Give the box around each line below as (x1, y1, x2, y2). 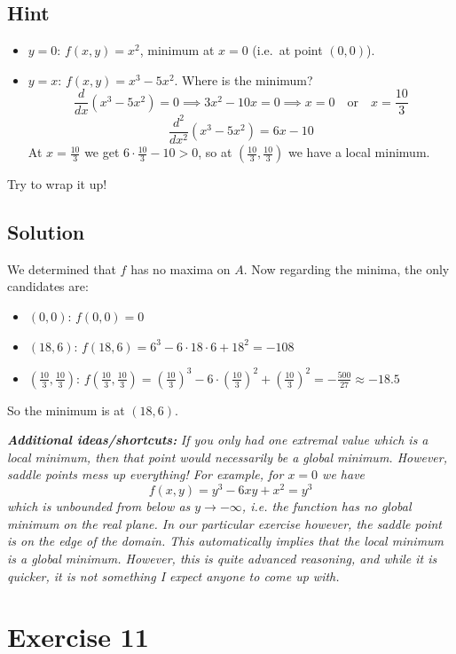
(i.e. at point (252, 41, 323, 59)
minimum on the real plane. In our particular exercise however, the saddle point (7, 514, 442, 532)
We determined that (7, 259, 116, 278)
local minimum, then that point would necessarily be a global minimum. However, (7, 447, 448, 466)
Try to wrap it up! (7, 175, 107, 193)
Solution (7, 218, 85, 245)
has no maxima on (130, 259, 231, 278)
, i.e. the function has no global (241, 497, 412, 516)
